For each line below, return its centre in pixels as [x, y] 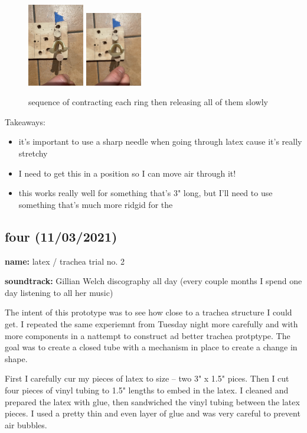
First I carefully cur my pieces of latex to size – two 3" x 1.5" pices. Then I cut [147, 378]
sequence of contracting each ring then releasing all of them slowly [148, 102]
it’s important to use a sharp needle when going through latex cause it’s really [160, 141]
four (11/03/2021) [61, 236]
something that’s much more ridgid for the [96, 204]
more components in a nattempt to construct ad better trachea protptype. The [148, 335]
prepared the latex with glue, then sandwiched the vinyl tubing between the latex [152, 401]
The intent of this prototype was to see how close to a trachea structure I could [148, 312]
